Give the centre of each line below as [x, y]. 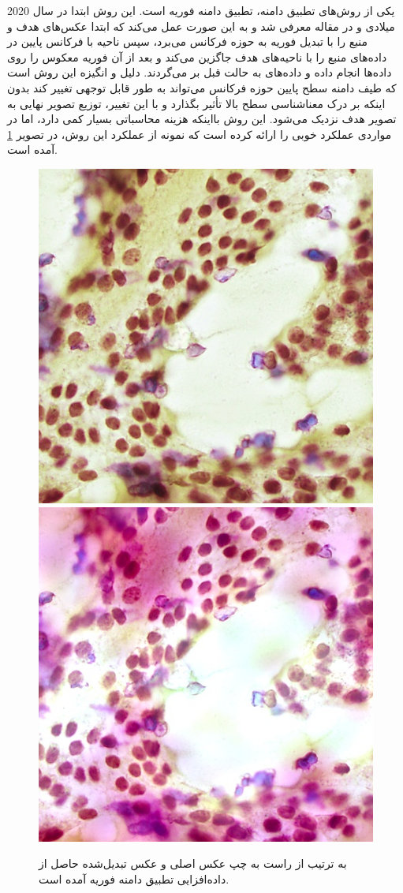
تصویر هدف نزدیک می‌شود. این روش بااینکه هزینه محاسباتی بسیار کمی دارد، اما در [202, 119]
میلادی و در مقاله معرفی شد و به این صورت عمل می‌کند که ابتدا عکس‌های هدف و [201, 26]
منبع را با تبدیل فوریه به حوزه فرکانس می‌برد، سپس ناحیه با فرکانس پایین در [188, 41]
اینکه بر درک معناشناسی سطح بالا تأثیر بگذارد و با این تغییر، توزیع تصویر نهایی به [196, 103]
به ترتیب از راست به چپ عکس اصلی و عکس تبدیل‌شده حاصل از [193, 863]
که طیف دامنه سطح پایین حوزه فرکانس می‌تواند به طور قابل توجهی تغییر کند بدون [202, 87]
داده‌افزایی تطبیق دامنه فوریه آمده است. [134, 878]
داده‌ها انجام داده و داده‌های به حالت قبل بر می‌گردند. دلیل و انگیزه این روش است [200, 72]
